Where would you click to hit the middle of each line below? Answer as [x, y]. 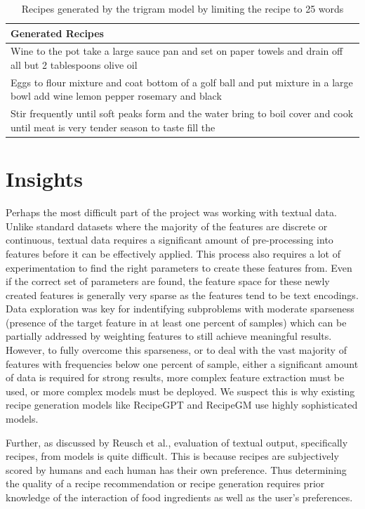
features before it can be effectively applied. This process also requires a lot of [173, 253]
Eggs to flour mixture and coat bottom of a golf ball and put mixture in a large [182, 82]
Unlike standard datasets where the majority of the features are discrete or [167, 226]
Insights [45, 179]
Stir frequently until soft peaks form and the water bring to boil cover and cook [182, 113]
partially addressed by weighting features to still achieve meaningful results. [169, 336]
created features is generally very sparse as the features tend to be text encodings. [182, 295]
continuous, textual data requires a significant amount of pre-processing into [170, 240]
